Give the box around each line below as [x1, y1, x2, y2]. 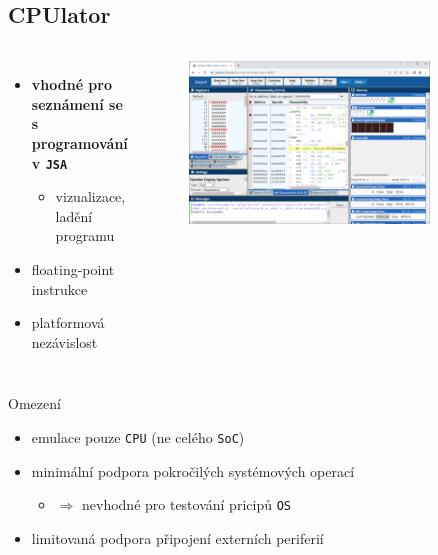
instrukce [31, 278, 88, 299]
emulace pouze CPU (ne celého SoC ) [31, 426, 245, 447]
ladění [55, 205, 93, 226]
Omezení [8, 393, 61, 414]
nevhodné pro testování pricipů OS [81, 494, 291, 515]
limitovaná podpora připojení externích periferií [31, 527, 324, 548]
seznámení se [31, 93, 123, 114]
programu [55, 225, 115, 246]
